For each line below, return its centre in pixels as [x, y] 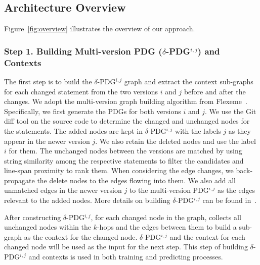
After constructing [33, 217]
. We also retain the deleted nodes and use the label [176, 141]
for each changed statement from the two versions [81, 91]
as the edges [236, 190]
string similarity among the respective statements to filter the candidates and [124, 160]
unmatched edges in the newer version [63, 190]
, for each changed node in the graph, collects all [166, 217]
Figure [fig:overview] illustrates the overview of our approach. [100, 29]
